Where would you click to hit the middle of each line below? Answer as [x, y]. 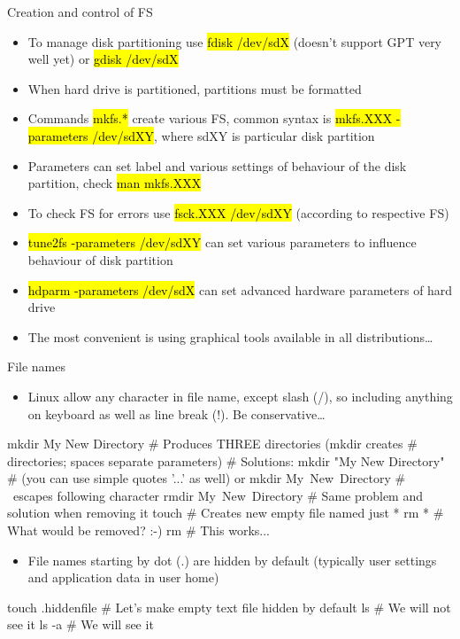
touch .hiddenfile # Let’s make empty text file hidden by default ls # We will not [229, 607]
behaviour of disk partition [100, 259]
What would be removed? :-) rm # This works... [138, 530]
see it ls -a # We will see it [80, 624]
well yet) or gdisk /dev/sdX [103, 59]
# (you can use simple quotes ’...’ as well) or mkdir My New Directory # [207, 478]
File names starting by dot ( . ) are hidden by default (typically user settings [232, 560]
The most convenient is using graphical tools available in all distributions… [230, 336]
